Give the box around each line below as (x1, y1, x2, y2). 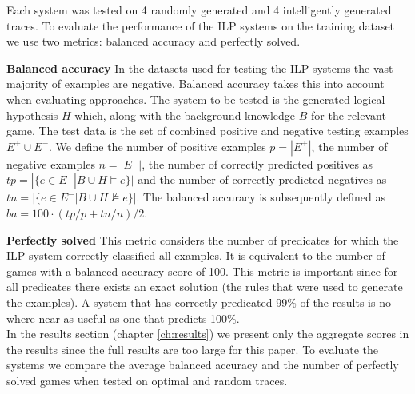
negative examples (6, 155, 95, 172)
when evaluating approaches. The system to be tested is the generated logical (6, 90, 385, 107)
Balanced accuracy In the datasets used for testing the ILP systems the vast (6, 59, 393, 76)
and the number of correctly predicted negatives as (138, 171, 387, 188)
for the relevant (311, 106, 386, 123)
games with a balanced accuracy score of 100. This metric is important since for (6, 262, 398, 279)
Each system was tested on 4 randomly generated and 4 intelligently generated (6, 2, 392, 18)
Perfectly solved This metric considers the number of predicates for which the (6, 231, 399, 248)
